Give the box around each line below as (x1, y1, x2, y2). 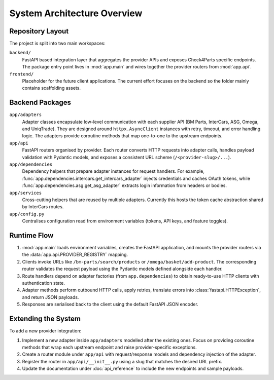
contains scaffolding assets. (22, 85, 81, 91)
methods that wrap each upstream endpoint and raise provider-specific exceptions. (22, 344, 197, 350)
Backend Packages (9, 98, 71, 107)
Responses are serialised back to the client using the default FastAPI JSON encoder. (22, 301, 199, 308)
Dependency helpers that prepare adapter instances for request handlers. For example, (22, 168, 205, 174)
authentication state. (22, 280, 65, 286)
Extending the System (9, 315, 81, 323)
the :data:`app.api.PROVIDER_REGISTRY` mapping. (22, 251, 128, 258)
